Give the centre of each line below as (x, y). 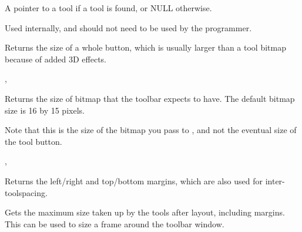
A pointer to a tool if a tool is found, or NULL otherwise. (108, 8)
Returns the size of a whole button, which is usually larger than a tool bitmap (145, 47)
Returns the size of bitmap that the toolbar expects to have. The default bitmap (150, 98)
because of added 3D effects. (56, 59)
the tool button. (33, 141)
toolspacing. (26, 192)
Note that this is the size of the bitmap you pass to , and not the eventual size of (151, 130)
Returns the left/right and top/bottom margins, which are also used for (134, 180)
